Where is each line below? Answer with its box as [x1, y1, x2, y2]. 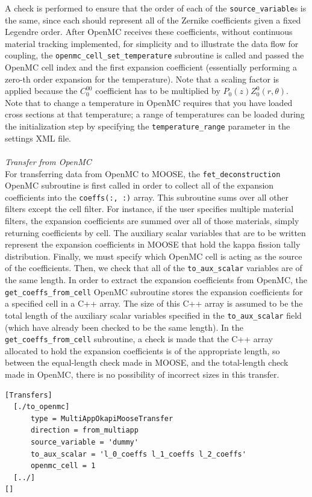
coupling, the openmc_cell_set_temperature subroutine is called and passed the [5, 49, 304, 61]
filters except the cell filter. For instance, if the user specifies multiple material [5, 202, 294, 215]
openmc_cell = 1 [30, 461, 96, 470]
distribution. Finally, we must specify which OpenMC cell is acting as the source [5, 249, 302, 262]
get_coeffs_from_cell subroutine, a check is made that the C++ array [5, 333, 273, 345]
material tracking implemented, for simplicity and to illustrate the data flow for [5, 37, 299, 49]
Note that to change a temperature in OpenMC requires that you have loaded [5, 96, 293, 108]
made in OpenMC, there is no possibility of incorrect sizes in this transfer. [5, 367, 279, 380]
